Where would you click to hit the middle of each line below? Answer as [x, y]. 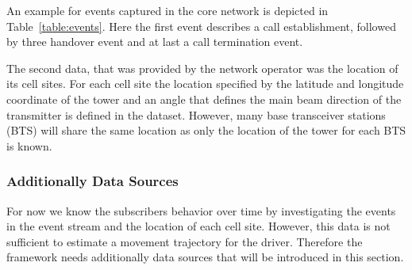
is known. [29, 145]
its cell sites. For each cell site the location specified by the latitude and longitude [205, 84]
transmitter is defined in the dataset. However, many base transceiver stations [196, 114]
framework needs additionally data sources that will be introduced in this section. [205, 257]
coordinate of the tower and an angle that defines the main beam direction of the [204, 99]
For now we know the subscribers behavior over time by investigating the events [201, 210]
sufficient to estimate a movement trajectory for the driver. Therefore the [185, 241]
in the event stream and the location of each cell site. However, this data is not [198, 226]
